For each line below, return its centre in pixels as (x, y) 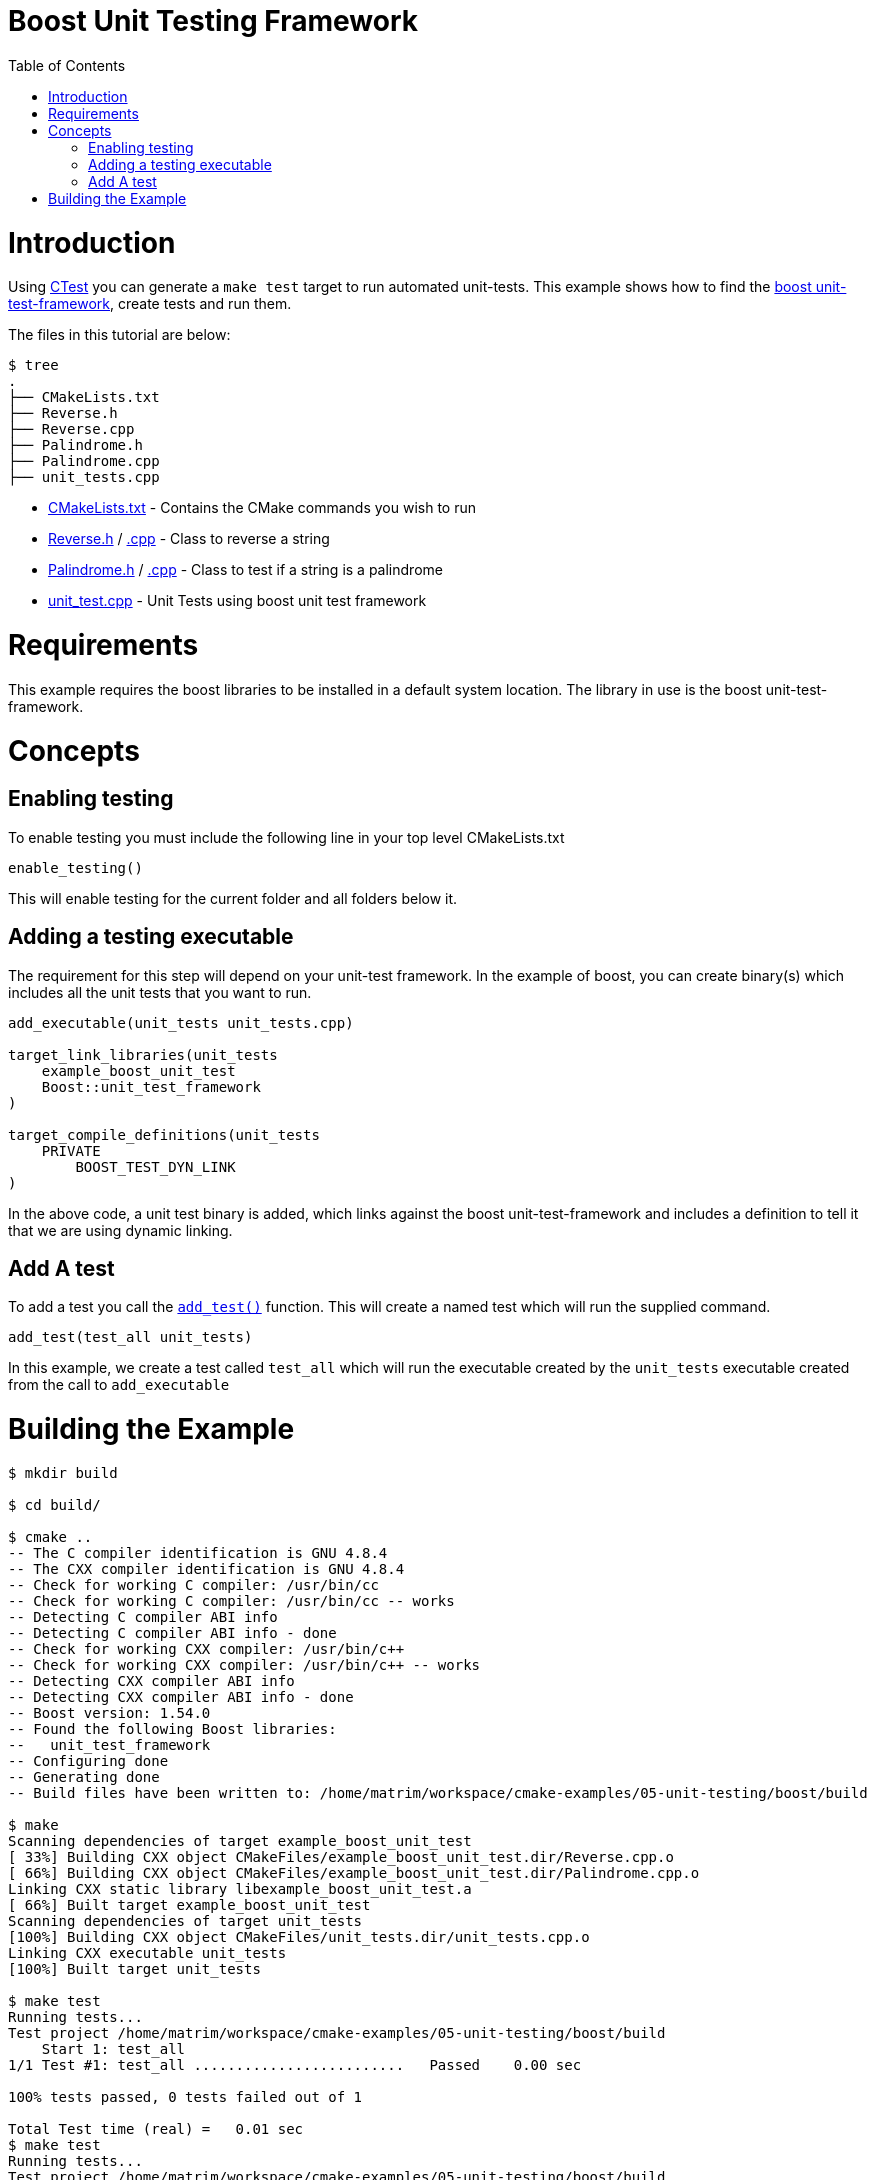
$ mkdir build (63, 1472)
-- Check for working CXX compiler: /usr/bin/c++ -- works (244, 1664)
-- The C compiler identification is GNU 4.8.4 (198, 1552)
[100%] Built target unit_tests (134, 1968)
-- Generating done (84, 1776)
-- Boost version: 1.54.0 (109, 1712)
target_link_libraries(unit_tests (143, 1054)
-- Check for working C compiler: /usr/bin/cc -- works (231, 1600)
